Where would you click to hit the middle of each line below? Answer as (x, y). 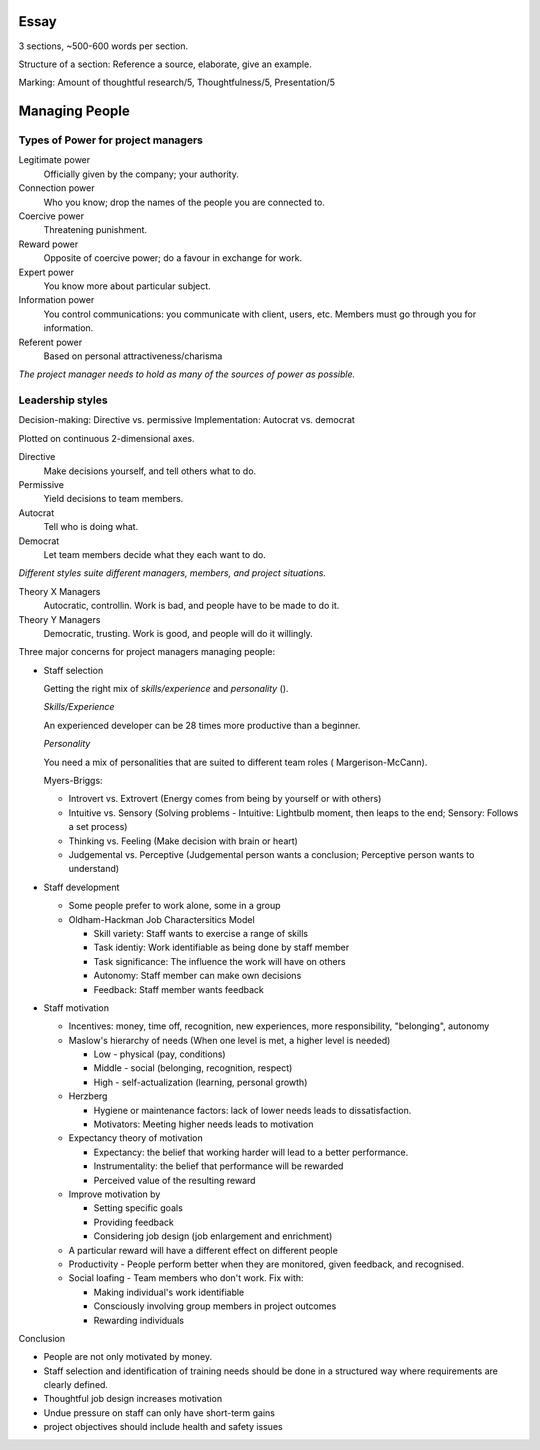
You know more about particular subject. (127, 286)
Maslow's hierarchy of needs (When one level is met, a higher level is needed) (229, 1040)
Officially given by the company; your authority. (141, 174)
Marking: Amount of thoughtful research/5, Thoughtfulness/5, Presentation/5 (176, 82)
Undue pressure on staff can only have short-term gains (159, 1412)
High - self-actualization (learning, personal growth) (200, 1082)
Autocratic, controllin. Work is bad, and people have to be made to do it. (191, 606)
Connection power (56, 188)
